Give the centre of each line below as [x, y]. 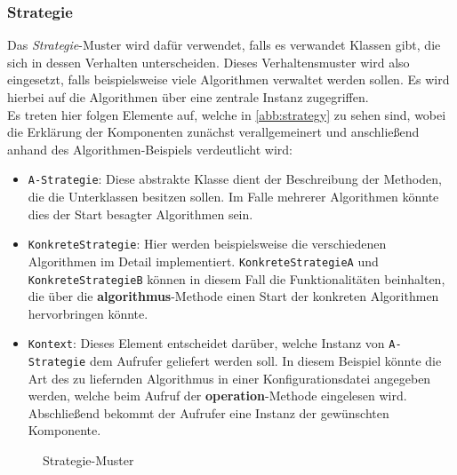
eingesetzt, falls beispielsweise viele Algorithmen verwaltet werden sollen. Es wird [228, 79]
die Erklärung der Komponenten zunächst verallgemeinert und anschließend [213, 132]
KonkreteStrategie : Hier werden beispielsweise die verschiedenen [207, 244]
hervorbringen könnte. [88, 313]
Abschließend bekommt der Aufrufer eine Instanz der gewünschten [208, 412]
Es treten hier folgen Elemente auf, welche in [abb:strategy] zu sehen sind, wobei [227, 114]
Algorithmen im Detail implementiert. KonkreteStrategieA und [203, 261]
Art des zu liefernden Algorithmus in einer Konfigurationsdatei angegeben [229, 378]
